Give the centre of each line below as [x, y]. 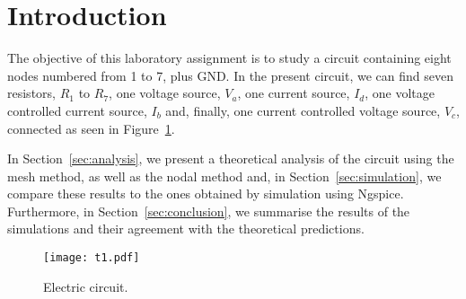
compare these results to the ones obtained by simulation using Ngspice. [206, 193]
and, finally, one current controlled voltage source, [303, 110]
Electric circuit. [86, 286]
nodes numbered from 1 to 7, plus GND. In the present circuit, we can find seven [230, 75]
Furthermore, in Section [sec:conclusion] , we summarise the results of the [209, 211]
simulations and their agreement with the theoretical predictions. [186, 229]
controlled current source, [77, 110]
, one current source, [294, 93]
